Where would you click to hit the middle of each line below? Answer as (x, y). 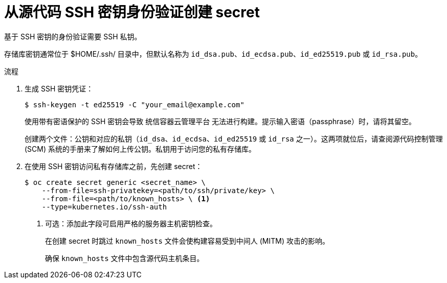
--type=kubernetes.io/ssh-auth (104, 207)
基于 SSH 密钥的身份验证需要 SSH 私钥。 (73, 36)
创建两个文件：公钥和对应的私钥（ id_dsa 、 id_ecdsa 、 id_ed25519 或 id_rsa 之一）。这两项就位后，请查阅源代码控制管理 (234, 138)
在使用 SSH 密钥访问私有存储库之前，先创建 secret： (114, 166)
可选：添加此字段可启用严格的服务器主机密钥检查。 (131, 223)
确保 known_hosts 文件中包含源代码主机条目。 (125, 258)
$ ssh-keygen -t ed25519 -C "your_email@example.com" (135, 104)
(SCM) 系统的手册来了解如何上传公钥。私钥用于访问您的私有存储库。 (140, 149)
